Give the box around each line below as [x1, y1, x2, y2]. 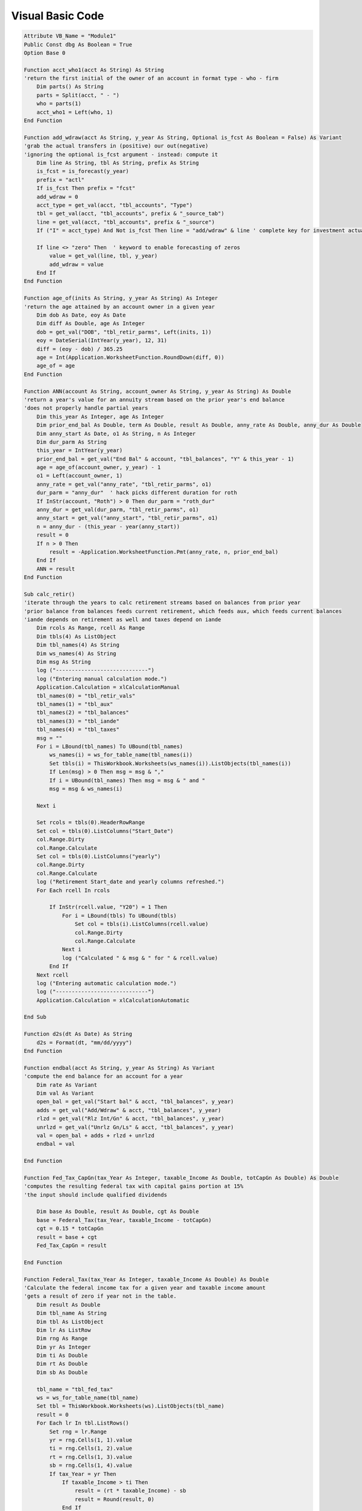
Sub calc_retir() [24, 590, 75, 598]
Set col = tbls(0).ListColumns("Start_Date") [36, 827, 174, 834]
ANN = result [36, 565, 75, 572]
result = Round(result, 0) [74, 1496, 155, 1503]
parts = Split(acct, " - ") [36, 91, 120, 99]
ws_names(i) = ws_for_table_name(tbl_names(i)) [49, 751, 193, 759]
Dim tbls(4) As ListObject [36, 633, 117, 640]
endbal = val [36, 1141, 75, 1148]
